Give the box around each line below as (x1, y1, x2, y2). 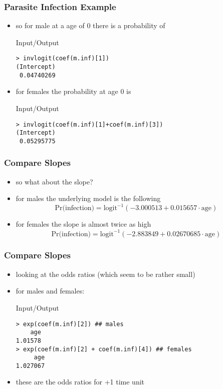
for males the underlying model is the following (16, 193, 161, 204)
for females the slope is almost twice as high (16, 219, 151, 229)
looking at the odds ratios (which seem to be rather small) (16, 268, 195, 279)
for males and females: (16, 285, 85, 296)
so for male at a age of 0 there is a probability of (16, 20, 165, 31)
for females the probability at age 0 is (16, 86, 131, 96)
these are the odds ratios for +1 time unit (16, 376, 145, 387)
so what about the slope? (16, 176, 93, 186)
